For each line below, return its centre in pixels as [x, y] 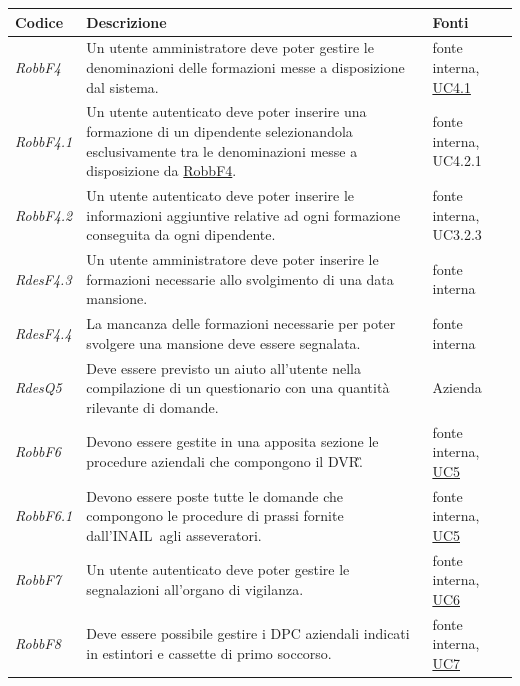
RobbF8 [38, 643]
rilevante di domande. [152, 406]
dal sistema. [122, 86]
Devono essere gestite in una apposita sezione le [232, 441]
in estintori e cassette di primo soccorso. [209, 653]
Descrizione [126, 21]
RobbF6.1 [44, 515]
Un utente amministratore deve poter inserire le [232, 259]
